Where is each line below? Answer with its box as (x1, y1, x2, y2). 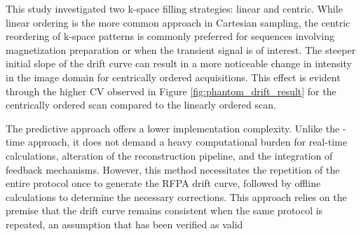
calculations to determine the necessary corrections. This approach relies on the (6, 189, 347, 204)
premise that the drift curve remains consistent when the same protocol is (6, 203, 323, 218)
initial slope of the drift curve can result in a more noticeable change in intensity (6, 56, 352, 71)
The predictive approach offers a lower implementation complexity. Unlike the (6, 120, 340, 135)
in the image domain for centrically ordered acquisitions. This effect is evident (6, 69, 341, 84)
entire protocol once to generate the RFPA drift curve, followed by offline (6, 176, 321, 190)
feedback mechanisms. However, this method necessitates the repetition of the (6, 162, 340, 176)
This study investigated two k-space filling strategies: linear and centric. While (6, 1, 343, 15)
